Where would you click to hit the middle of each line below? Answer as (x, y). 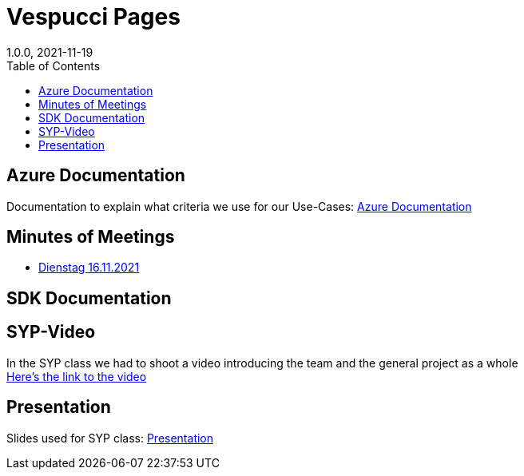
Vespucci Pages (93, 17)
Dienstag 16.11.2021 (89, 268)
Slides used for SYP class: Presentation (110, 438)
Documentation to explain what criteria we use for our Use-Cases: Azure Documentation (239, 206)
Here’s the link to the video (77, 376)
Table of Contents (54, 65)
